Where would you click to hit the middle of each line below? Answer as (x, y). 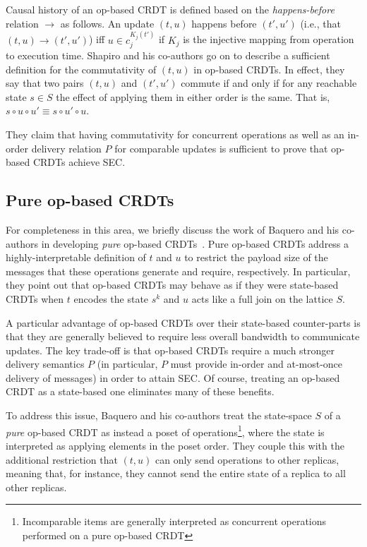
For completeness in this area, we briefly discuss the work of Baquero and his (173, 229)
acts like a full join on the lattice (262, 298)
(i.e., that (320, 23)
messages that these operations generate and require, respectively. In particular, (178, 271)
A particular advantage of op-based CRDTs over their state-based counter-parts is (183, 322)
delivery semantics (45, 364)
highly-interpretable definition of (76, 257)
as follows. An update (107, 23)
